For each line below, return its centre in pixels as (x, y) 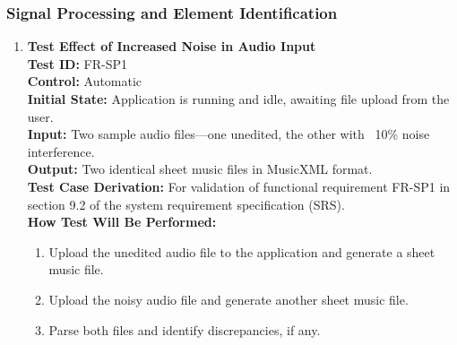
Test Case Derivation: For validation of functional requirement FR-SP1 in (239, 186)
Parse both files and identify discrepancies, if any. (185, 329)
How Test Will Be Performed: (122, 222)
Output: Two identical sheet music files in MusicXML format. (200, 169)
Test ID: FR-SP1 (78, 63)
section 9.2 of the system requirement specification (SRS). (186, 204)
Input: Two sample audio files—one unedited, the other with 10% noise (228, 134)
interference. (61, 151)
